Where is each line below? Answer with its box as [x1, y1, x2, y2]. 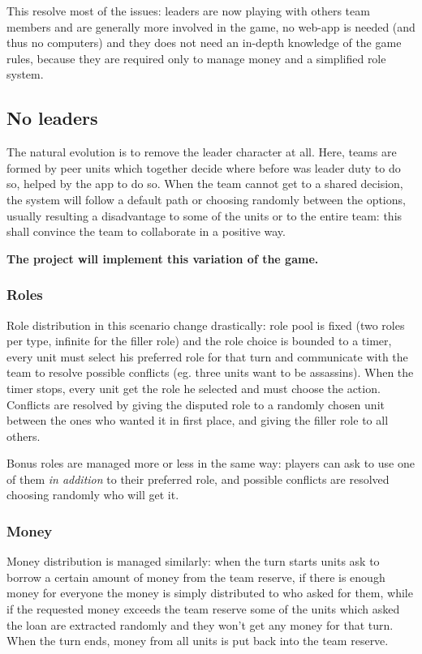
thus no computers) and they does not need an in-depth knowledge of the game [6, 34, 402, 51]
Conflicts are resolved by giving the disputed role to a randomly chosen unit [6, 395, 385, 412]
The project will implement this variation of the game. [6, 250, 319, 267]
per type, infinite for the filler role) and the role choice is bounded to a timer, [6, 332, 392, 349]
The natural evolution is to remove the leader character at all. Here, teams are [6, 143, 397, 160]
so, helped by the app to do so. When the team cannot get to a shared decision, [6, 175, 403, 192]
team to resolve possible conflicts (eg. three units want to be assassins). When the [6, 364, 414, 381]
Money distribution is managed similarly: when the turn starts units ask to [6, 553, 380, 570]
